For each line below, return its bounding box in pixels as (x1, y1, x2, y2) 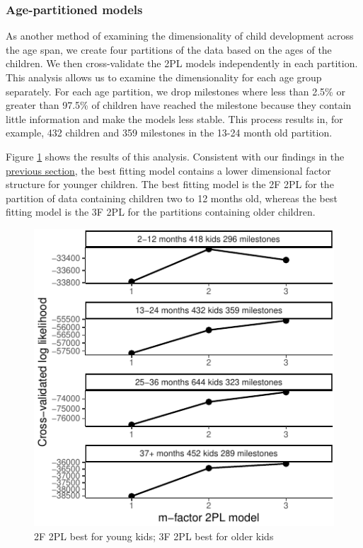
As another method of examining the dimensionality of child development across (6, 28, 354, 43)
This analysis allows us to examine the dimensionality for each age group (6, 70, 322, 84)
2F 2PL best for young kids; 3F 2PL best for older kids (34, 528, 274, 543)
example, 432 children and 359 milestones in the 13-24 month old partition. (6, 125, 333, 140)
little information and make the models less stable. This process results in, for (6, 111, 343, 126)
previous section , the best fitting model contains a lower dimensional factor (6, 163, 331, 177)
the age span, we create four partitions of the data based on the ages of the (6, 42, 332, 57)
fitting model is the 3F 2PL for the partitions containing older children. (6, 204, 316, 219)
